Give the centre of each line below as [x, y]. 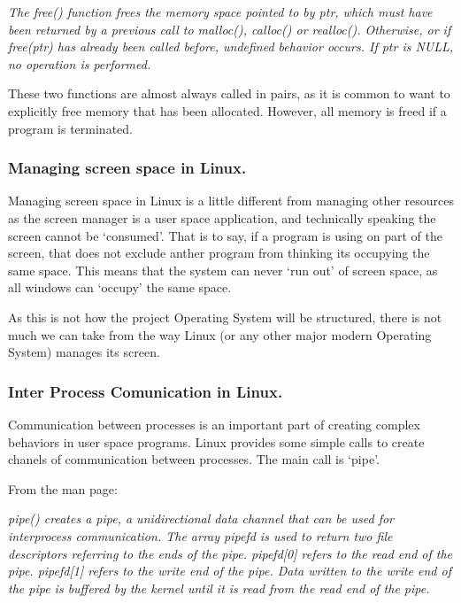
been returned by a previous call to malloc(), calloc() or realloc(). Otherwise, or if [230, 29]
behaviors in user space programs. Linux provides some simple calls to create [216, 441]
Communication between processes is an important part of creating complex [214, 424]
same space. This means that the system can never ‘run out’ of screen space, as [223, 270]
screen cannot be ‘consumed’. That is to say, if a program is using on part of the [225, 235]
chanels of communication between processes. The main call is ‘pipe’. [194, 459]
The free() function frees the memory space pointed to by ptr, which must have [220, 12]
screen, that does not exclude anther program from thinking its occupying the [219, 253]
